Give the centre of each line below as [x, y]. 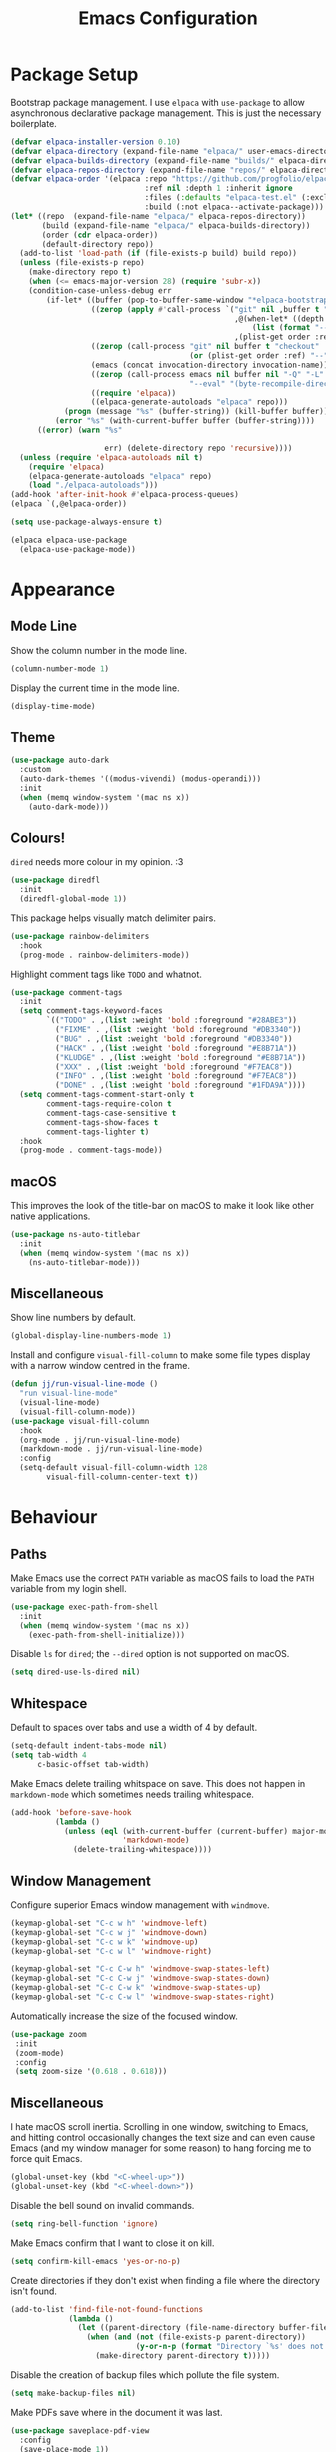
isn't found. [34, 2291]
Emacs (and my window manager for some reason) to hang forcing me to [161, 2148]
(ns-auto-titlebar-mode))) [84, 1262]
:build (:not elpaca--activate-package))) [234, 207]
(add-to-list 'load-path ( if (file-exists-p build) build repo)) [158, 253]
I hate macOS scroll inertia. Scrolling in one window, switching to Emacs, [159, 2127]
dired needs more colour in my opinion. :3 [97, 862]
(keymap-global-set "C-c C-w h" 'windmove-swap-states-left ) [140, 1969]
